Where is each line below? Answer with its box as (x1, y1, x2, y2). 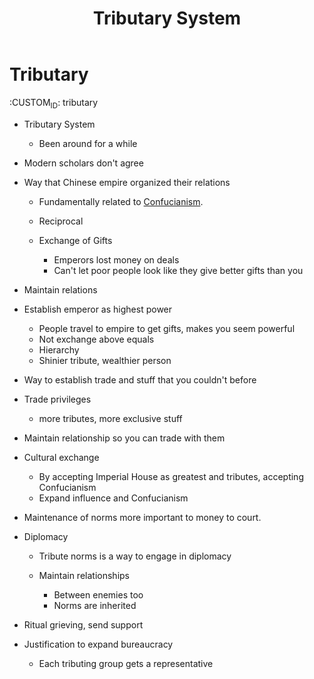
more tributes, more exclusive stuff (38, 412, 183, 424)
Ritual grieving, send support (23, 618, 144, 631)
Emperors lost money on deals (53, 253, 180, 266)
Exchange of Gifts (38, 234, 113, 246)
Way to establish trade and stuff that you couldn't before (23, 373, 257, 386)
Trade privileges (23, 393, 92, 405)
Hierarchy (38, 343, 80, 356)
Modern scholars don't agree (23, 157, 144, 169)
